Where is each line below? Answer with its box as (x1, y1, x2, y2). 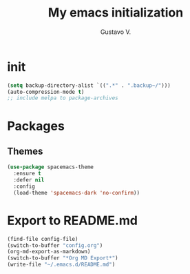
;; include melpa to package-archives (7, 95, 118, 101)
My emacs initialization (47, 5, 184, 21)
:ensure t (13, 170, 41, 177)
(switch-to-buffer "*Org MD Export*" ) (7, 255, 118, 262)
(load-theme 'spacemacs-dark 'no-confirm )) (13, 189, 140, 196)
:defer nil (13, 177, 45, 184)
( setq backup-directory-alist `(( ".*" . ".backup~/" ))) (7, 81, 171, 89)
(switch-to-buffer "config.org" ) (7, 242, 103, 249)
